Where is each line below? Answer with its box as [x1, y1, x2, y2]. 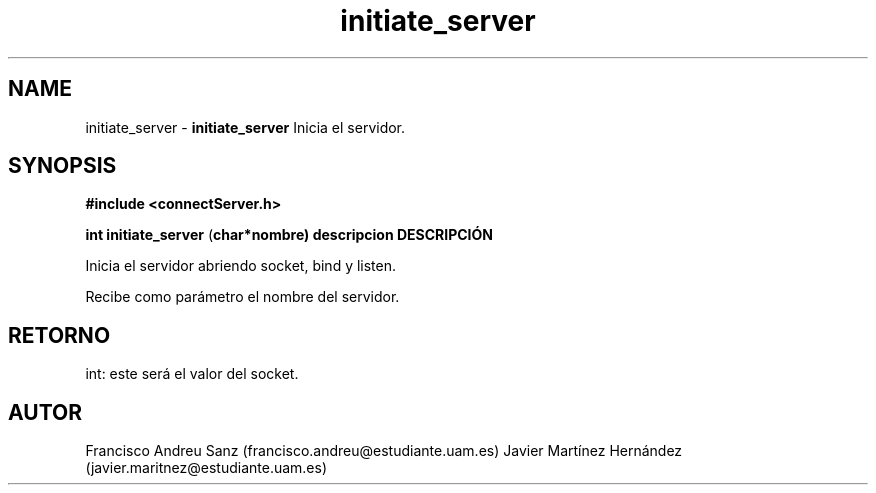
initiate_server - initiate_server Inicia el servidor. [85, 118, 406, 136]
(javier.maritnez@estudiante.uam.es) [85, 459, 328, 477]
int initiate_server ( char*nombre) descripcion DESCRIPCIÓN [85, 226, 494, 244]
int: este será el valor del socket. [85, 365, 299, 383]
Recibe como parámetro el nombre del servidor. [85, 288, 400, 306]
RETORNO [8, 322, 111, 348]
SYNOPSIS [8, 153, 117, 179]
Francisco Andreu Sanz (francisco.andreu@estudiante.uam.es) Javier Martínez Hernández [85, 442, 683, 460]
